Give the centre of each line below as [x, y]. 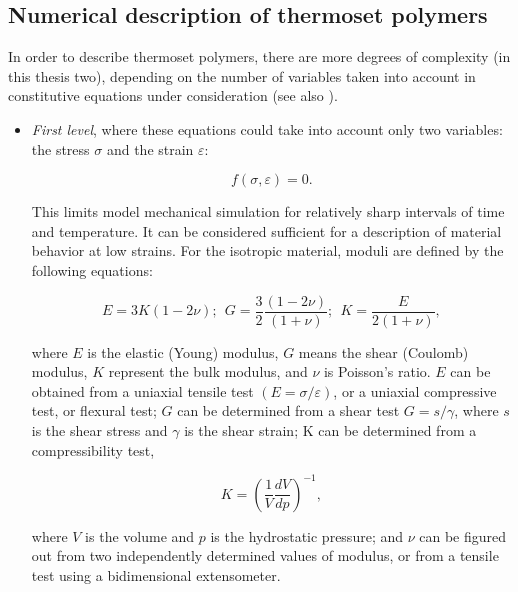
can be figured [463, 535]
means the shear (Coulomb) [383, 351]
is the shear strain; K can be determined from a [330, 429]
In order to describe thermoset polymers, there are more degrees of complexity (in [259, 56]
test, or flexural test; [94, 410]
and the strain [150, 148]
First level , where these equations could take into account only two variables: [267, 128]
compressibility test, [93, 449]
